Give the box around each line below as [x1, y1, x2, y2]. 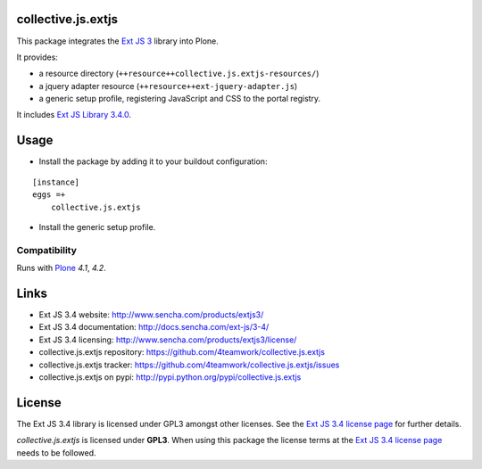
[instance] [32, 177, 80, 187]
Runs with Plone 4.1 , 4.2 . [16, 263, 106, 274]
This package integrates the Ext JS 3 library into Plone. [16, 36, 219, 46]
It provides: [16, 52, 58, 62]
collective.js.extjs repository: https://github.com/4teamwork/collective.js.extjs [38, 347, 326, 358]
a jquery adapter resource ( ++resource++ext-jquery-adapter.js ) [38, 80, 298, 91]
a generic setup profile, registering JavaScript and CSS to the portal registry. [38, 94, 321, 104]
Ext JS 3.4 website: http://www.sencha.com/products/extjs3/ [38, 309, 264, 320]
